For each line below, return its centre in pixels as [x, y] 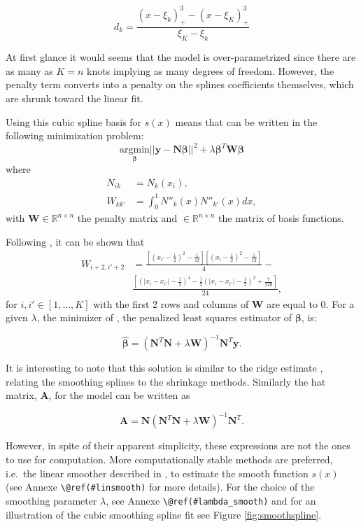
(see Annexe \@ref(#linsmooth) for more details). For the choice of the [160, 487]
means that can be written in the [246, 121]
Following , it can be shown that [75, 241]
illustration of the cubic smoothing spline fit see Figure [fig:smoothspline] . [164, 514]
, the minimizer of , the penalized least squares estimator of [164, 317]
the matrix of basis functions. [281, 218]
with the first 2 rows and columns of [171, 303]
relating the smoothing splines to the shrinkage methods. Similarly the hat [166, 381]
